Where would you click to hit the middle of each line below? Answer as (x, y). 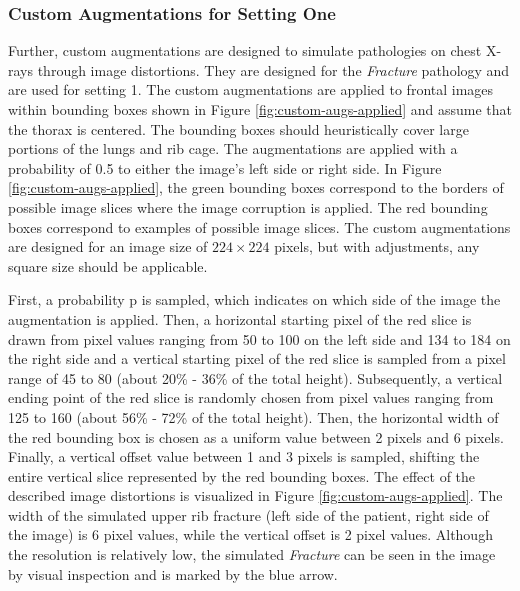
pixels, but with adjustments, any (377, 246)
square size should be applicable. (108, 265)
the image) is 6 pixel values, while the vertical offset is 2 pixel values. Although (250, 534)
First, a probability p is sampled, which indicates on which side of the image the (254, 299)
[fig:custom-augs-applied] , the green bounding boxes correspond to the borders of (256, 187)
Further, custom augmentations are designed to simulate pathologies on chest (245, 50)
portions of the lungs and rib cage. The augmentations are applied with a (233, 148)
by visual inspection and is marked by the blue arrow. (173, 573)
